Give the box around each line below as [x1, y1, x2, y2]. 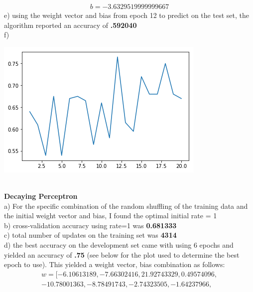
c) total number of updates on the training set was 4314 [4, 230, 177, 240]
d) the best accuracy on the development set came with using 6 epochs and [4, 240, 234, 250]
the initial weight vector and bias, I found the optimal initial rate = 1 [4, 210, 217, 221]
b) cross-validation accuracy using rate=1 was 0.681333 [4, 220, 177, 230]
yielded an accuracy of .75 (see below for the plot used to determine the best [4, 249, 240, 260]
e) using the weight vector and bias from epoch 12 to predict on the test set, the [4, 10, 249, 20]
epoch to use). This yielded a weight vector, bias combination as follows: [4, 259, 225, 270]
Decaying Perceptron [4, 191, 78, 201]
